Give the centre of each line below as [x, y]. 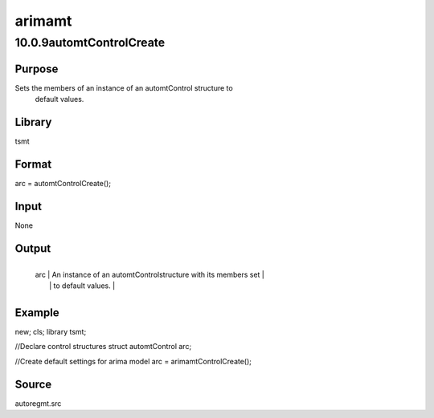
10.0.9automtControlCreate [90, 43]
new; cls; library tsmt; [51, 332]
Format [33, 164]
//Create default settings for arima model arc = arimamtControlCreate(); [133, 361]
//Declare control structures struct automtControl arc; [103, 347]
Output [33, 248]
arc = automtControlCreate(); [63, 183]
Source [33, 384]
